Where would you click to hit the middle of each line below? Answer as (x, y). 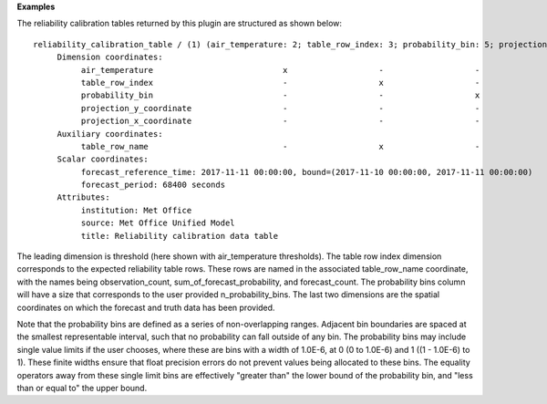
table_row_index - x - (280, 83)
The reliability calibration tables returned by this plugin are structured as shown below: (179, 24)
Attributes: (83, 197)
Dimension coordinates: (110, 57)
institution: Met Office (136, 210)
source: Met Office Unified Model (158, 223)
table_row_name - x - (280, 146)
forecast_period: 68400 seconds (153, 185)
